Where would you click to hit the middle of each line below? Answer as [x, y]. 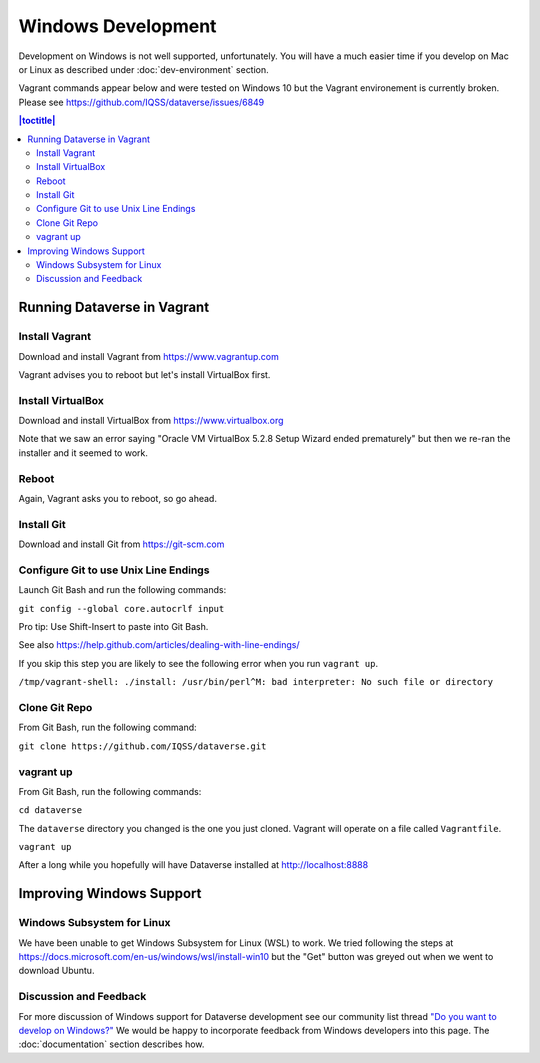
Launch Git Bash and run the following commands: [122, 590]
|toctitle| [37, 121]
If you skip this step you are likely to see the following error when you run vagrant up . [198, 663]
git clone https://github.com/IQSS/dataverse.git [142, 746]
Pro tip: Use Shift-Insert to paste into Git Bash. [113, 627]
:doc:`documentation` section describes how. [111, 1044]
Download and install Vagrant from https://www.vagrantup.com [148, 356]
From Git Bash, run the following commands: [110, 791]
